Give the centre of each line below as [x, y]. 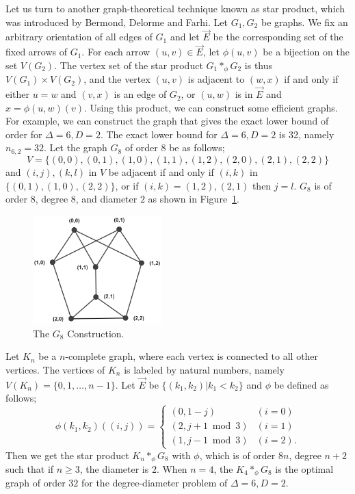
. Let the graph [76, 147]
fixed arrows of [36, 52]
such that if [30, 469]
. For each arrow [116, 52]
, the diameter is [114, 469]
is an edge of [140, 94]
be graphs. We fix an [304, 22]
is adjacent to [216, 79]
